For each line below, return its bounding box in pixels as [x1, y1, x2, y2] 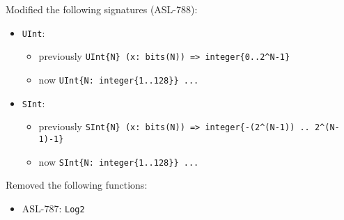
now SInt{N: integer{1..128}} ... [38, 154, 199, 168]
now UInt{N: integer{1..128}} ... [38, 72, 199, 86]
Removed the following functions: [6, 178, 148, 192]
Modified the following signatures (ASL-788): [6, 2, 198, 16]
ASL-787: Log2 [22, 201, 85, 215]
